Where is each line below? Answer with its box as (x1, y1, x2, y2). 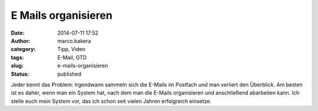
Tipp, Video (57, 46, 85, 53)
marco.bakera (57, 37, 91, 44)
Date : (11, 29, 25, 36)
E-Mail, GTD (57, 53, 87, 61)
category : (11, 46, 36, 53)
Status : (11, 70, 29, 78)
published (57, 70, 82, 78)
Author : (11, 37, 31, 44)
